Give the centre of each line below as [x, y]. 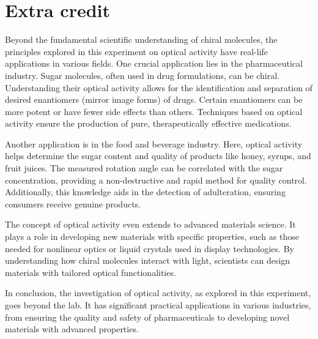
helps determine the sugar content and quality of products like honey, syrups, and [158, 156]
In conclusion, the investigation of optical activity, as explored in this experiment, [158, 293]
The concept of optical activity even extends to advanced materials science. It [150, 224]
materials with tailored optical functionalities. [91, 272]
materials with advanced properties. [72, 329]
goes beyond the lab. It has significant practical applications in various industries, [158, 305]
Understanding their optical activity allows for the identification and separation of [159, 87]
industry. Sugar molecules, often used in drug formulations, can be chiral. [142, 75]
